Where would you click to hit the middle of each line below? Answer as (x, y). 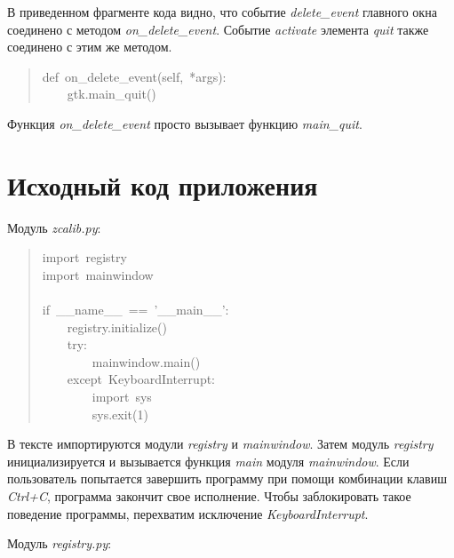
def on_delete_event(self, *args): (134, 76)
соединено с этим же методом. (90, 47)
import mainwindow (98, 274)
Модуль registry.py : (60, 543)
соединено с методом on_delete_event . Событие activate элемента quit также (218, 29)
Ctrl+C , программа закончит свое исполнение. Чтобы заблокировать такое (209, 496)
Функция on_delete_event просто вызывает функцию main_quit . (185, 123)
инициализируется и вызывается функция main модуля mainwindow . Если (208, 461)
